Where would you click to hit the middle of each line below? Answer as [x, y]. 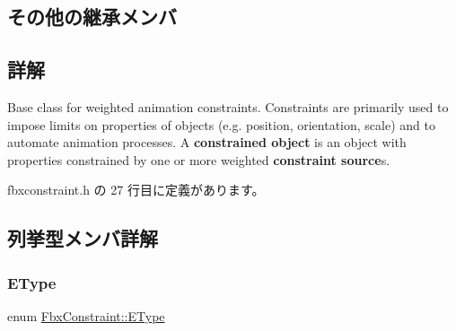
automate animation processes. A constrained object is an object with [207, 142]
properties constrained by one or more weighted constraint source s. [199, 159]
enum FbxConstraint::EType [86, 315]
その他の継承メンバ [92, 17]
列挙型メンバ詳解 [83, 238]
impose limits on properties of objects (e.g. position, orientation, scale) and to [221, 124]
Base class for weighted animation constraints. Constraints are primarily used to [228, 106]
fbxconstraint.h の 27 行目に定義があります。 [136, 190]
